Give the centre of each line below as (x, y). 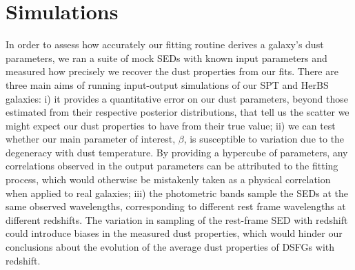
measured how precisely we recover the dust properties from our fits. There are (172, 71)
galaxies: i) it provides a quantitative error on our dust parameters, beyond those (177, 98)
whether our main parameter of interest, (91, 139)
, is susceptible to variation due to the (264, 139)
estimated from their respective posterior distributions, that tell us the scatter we (177, 112)
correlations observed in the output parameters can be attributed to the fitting (172, 166)
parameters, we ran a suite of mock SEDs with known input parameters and (166, 58)
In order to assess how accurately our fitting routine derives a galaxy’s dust (165, 44)
